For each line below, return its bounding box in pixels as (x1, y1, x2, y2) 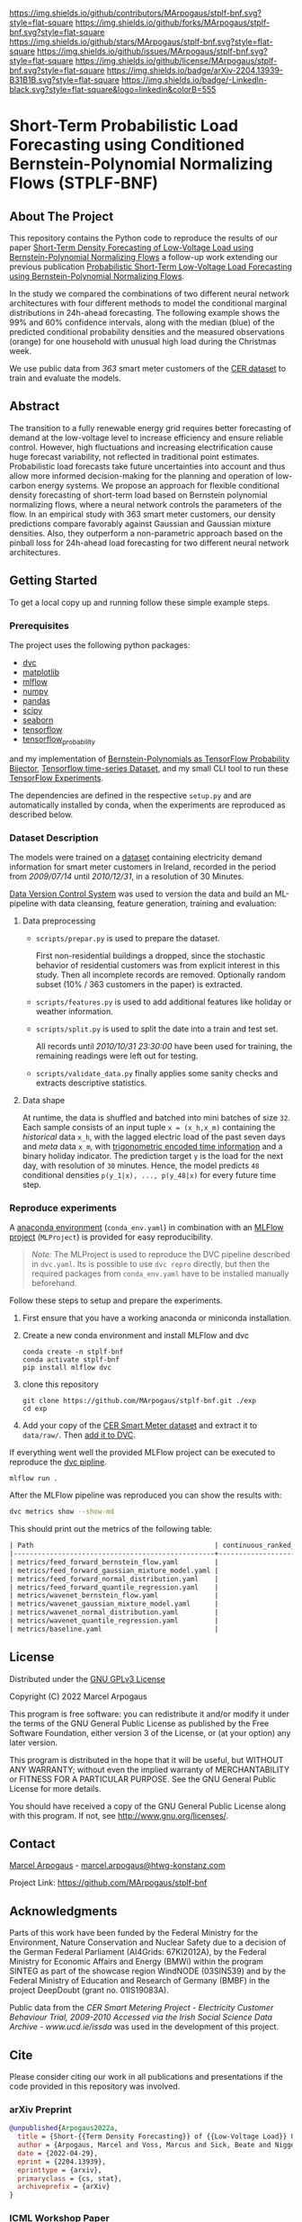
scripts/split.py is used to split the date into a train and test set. (35, 1023, 279, 1034)
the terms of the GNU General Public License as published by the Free (9, 1718, 270, 1729)
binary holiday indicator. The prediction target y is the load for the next (22, 1151, 284, 1162)
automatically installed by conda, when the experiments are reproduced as (9, 799, 286, 810)
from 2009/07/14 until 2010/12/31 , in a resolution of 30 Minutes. (9, 871, 244, 882)
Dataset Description (9, 832, 99, 844)
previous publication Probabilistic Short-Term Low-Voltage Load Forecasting (9, 261, 292, 272)
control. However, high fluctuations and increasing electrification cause (9, 441, 273, 453)
